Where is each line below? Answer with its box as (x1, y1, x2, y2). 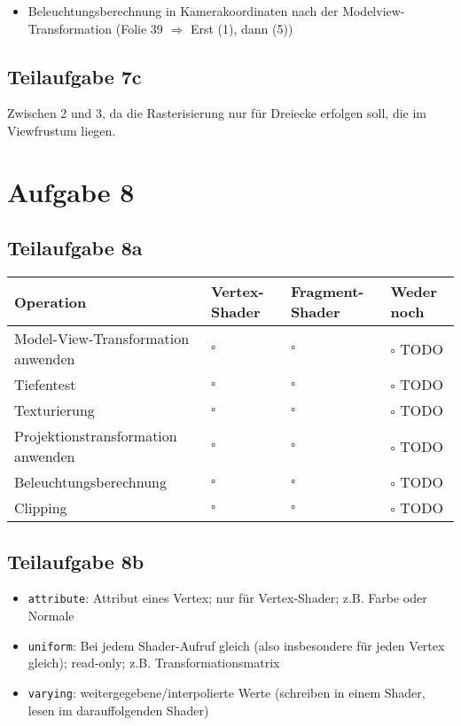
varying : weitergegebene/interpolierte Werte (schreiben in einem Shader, (27, 683, 426, 701)
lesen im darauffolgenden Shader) (27, 700, 209, 719)
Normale (27, 606, 74, 625)
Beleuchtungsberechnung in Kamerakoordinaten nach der (27, 2, 339, 20)
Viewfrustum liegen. (7, 121, 116, 139)
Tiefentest (14, 374, 76, 395)
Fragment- (290, 281, 364, 302)
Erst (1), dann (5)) (190, 19, 293, 37)
